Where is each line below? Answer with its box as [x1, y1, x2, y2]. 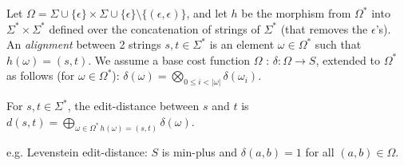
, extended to [315, 51, 380, 68]
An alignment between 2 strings [6, 36, 161, 53]
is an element [209, 36, 275, 53]
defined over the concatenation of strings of [49, 20, 260, 37]
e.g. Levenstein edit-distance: [6, 143, 148, 160]
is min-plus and [161, 143, 238, 160]
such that [315, 36, 362, 53]
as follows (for [6, 67, 75, 84]
